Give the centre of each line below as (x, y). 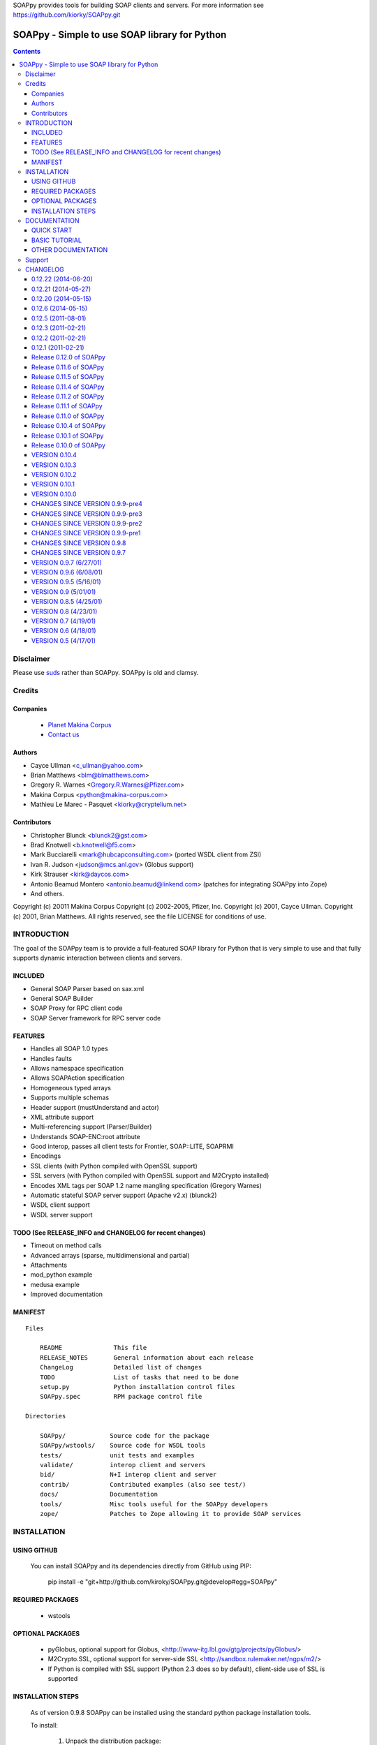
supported (63, 1679)
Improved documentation (67, 1294)
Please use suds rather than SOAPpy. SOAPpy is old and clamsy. (106, 672)
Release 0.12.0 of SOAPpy (69, 357)
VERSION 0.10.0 (54, 494)
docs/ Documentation (99, 1494)
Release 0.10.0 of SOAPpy (69, 445)
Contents (27, 52)
